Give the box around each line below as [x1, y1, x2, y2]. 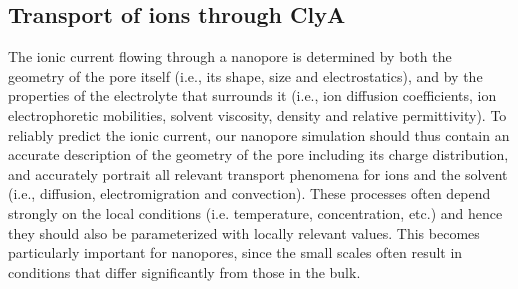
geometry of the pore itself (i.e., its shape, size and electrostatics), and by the [8, 65, 483, 86]
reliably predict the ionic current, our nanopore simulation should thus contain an [8, 124, 510, 145]
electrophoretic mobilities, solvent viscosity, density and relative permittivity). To [8, 104, 507, 125]
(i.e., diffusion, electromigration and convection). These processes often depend [8, 183, 491, 204]
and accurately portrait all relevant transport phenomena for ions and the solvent [8, 163, 508, 184]
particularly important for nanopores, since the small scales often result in [8, 242, 463, 263]
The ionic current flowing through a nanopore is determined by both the [8, 46, 452, 67]
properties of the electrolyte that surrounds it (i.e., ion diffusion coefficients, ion [8, 85, 497, 106]
